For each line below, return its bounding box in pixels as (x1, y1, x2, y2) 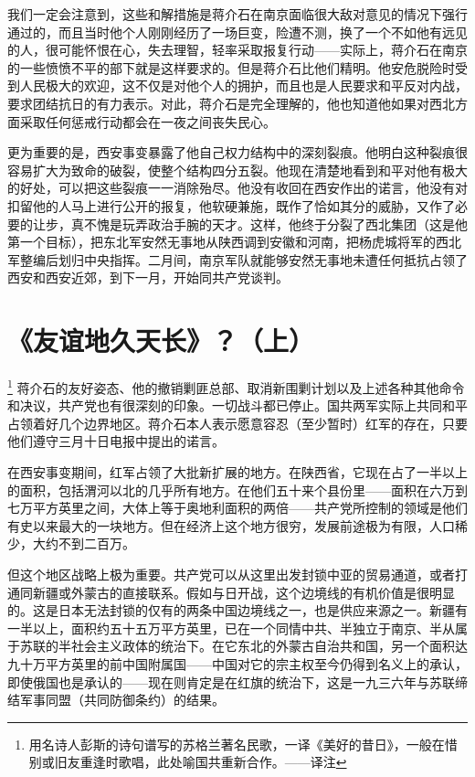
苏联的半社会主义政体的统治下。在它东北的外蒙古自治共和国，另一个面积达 (19, 636, 468, 655)
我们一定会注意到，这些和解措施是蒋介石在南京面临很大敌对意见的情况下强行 (7, 5, 468, 23)
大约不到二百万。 (32, 534, 135, 553)
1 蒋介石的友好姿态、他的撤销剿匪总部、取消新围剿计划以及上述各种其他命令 (7, 376, 465, 397)
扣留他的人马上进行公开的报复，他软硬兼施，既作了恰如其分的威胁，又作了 (7, 196, 455, 215)
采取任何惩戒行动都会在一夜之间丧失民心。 (19, 112, 276, 131)
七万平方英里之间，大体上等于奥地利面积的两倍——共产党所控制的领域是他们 (7, 498, 468, 517)
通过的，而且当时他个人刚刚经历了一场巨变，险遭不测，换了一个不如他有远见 (7, 22, 468, 41)
